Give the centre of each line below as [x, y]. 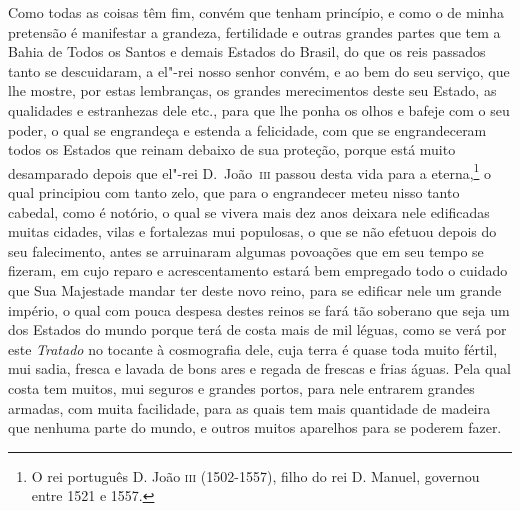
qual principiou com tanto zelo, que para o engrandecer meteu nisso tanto [234, 192]
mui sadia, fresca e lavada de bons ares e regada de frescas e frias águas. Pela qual [259, 368]
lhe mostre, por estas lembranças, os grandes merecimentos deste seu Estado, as [252, 90]
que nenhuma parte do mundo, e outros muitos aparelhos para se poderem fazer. [255, 427]
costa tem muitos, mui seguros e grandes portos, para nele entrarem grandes [241, 387]
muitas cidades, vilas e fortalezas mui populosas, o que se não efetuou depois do [252, 231]
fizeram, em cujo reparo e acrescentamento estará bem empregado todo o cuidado [258, 270]
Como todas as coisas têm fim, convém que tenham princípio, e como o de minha [256, 12]
